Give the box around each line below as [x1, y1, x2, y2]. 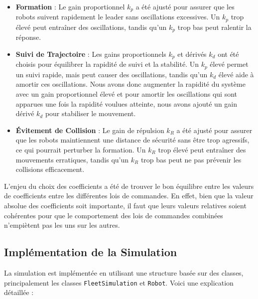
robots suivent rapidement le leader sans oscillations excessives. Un [15, 11, 220, 22]
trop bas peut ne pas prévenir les [140, 154, 242, 164]
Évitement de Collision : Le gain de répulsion [15, 125, 164, 135]
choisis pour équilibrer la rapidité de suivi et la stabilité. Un [15, 59, 199, 69]
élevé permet [210, 59, 249, 69]
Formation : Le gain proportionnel [15, 1, 125, 11]
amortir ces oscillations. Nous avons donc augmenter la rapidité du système [15, 79, 246, 89]
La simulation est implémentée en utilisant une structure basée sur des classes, [4, 267, 244, 278]
